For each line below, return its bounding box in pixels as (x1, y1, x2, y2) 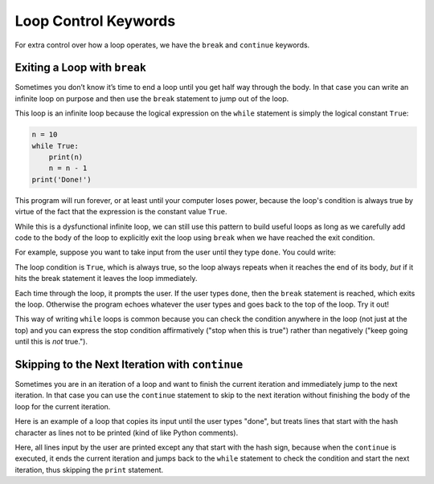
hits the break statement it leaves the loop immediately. (14, 274, 198, 283)
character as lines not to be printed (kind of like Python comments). (14, 428, 239, 437)
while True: (31, 141, 80, 150)
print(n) (48, 153, 84, 161)
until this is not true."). (14, 337, 88, 347)
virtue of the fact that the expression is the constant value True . (14, 207, 227, 217)
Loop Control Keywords (14, 12, 176, 30)
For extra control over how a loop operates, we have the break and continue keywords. (14, 40, 310, 50)
